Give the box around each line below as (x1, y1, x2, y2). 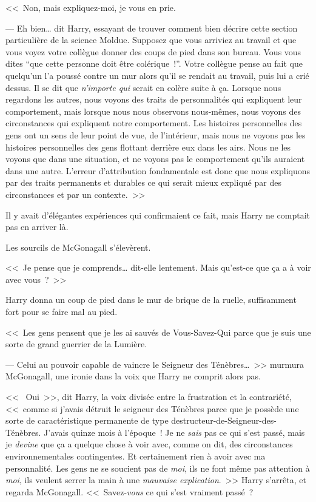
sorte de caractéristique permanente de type (5, 414, 169, 427)
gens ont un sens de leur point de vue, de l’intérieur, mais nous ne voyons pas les (5, 128, 306, 141)
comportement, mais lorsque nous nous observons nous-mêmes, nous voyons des (5, 104, 301, 117)
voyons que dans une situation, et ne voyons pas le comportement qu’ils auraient (5, 152, 305, 165)
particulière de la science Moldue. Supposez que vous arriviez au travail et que (5, 33, 297, 46)
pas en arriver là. (5, 220, 69, 233)
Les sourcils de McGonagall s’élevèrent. (5, 240, 151, 253)
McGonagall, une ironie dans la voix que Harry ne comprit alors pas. (5, 370, 261, 382)
